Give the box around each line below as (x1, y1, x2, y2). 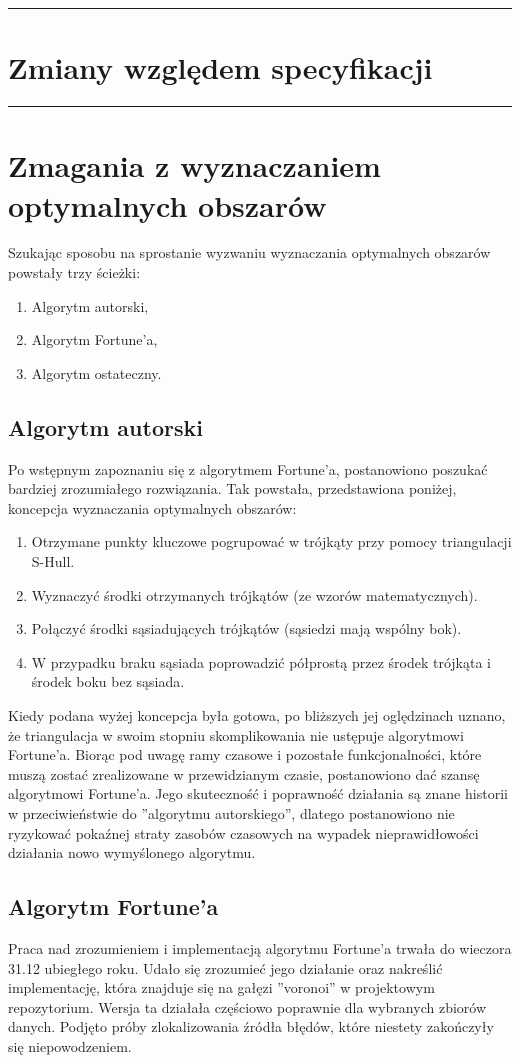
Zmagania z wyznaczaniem (8, 145, 381, 186)
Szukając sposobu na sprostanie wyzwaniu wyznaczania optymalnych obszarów (8, 242, 491, 263)
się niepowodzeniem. (8, 1035, 132, 1056)
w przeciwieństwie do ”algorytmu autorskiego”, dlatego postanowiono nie (8, 802, 455, 823)
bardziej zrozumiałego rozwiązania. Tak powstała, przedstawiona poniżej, (8, 478, 457, 499)
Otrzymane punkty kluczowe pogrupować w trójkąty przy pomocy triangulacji (31, 531, 512, 552)
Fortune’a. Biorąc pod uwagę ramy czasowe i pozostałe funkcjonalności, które (8, 744, 482, 765)
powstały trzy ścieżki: (8, 262, 141, 283)
